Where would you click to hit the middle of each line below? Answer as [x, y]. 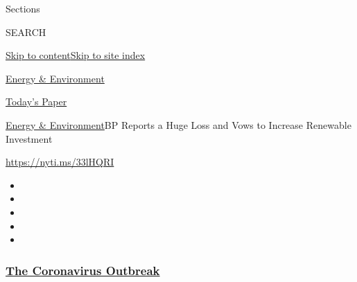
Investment [29, 138]
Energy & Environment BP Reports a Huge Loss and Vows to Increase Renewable [178, 124]
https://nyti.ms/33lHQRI [60, 162]
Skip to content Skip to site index [76, 55]
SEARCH [26, 32]
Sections [23, 8]
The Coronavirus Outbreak [83, 270]
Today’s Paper [36, 102]
